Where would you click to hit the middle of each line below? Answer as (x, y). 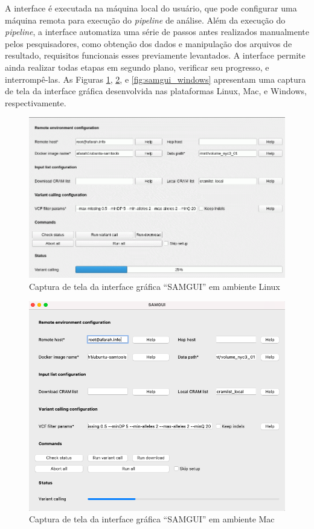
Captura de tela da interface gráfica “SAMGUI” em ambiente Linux (155, 286)
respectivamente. (36, 102)
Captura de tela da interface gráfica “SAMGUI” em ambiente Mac (152, 519)
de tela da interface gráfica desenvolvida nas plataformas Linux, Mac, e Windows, (156, 91)
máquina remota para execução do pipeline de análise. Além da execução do (145, 20)
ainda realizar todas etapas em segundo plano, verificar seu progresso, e (137, 67)
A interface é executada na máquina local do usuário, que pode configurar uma (151, 8)
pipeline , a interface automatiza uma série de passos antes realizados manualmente (157, 32)
